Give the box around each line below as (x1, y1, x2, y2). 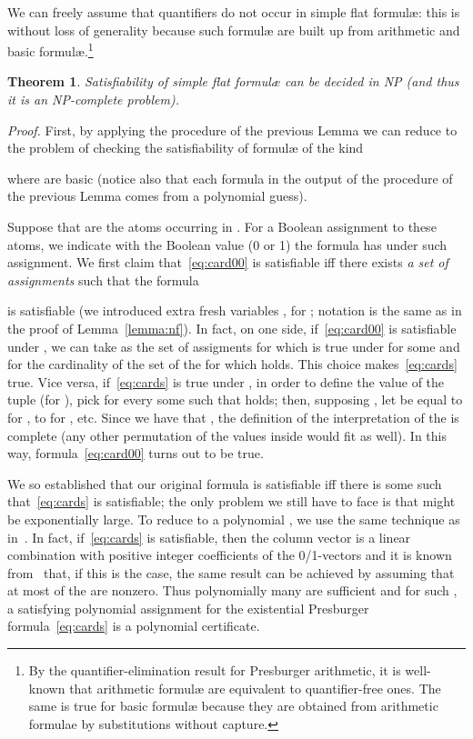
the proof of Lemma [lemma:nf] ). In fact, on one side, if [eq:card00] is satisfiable (7, 318, 457, 337)
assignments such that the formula (7, 270, 199, 289)
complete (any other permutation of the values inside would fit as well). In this (7, 425, 447, 444)
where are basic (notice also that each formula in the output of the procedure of (7, 168, 453, 187)
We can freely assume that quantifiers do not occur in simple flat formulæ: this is (7, 3, 460, 21)
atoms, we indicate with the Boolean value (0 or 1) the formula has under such (7, 235, 448, 254)
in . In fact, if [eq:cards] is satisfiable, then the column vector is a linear (7, 527, 411, 546)
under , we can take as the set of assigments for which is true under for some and (7, 336, 460, 355)
